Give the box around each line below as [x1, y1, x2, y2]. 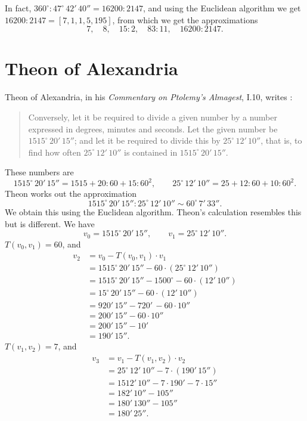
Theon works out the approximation [5, 187, 137, 200]
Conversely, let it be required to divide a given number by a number [28, 110, 277, 123]
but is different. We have [5, 217, 95, 230]
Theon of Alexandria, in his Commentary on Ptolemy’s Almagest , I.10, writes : [5, 91, 293, 103]
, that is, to [261, 134, 302, 147]
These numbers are [5, 166, 74, 178]
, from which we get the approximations [112, 13, 258, 26]
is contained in [124, 146, 178, 158]
